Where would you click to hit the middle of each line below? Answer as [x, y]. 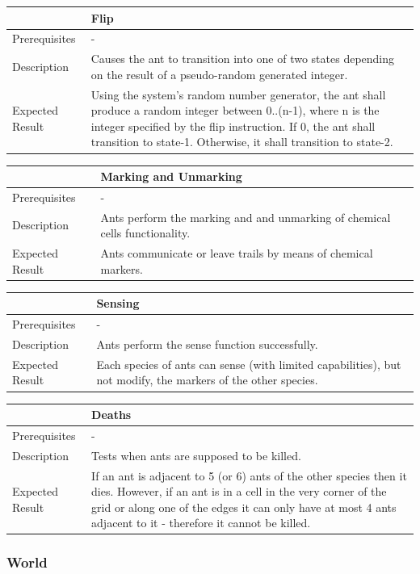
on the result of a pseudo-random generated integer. [219, 74]
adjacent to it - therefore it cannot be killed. [201, 523]
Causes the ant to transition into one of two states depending [243, 59]
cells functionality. [145, 233]
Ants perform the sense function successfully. [207, 344]
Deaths [111, 415]
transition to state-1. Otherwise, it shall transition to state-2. [242, 142]
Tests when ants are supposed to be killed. [196, 455]
